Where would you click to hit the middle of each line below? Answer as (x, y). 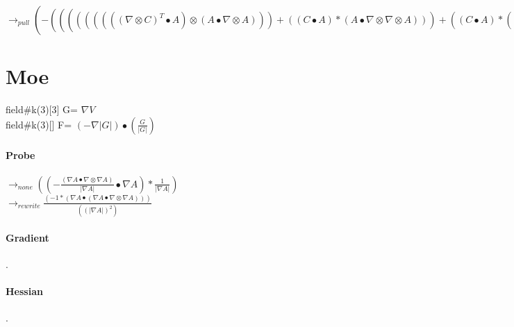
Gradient (27, 237)
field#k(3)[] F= (39, 124)
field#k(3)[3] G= (42, 109)
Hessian (24, 291)
